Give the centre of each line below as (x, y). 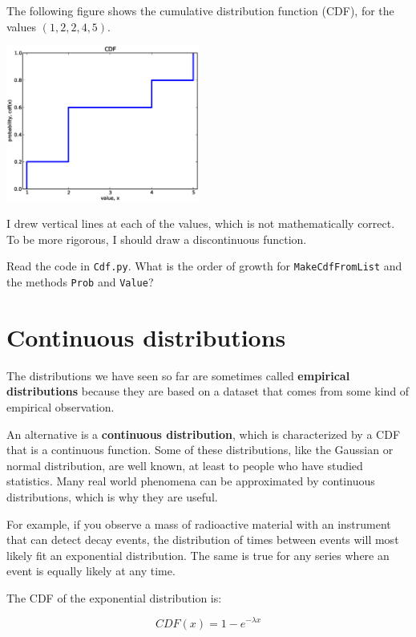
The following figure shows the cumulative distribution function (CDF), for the (200, 10)
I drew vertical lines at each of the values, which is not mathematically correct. (201, 223)
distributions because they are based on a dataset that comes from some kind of (208, 391)
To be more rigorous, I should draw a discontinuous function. (157, 239)
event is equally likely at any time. (91, 571)
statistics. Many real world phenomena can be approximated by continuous (191, 481)
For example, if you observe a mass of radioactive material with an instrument (199, 523)
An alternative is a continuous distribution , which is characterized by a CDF (204, 434)
